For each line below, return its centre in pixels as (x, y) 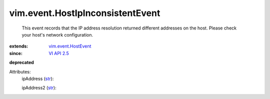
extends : (19, 46)
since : (16, 53)
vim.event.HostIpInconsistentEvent (85, 13)
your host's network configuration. (57, 34)
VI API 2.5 (59, 53)
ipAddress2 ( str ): (39, 88)
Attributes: (20, 71)
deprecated (22, 62)
